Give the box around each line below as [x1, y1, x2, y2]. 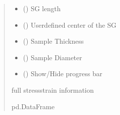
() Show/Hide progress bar [23, 68, 103, 79]
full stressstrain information [11, 84, 94, 95]
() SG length [23, 3, 61, 13]
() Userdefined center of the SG [23, 19, 117, 30]
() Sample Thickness [23, 36, 84, 46]
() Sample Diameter [23, 52, 82, 62]
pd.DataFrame [11, 101, 55, 111]
